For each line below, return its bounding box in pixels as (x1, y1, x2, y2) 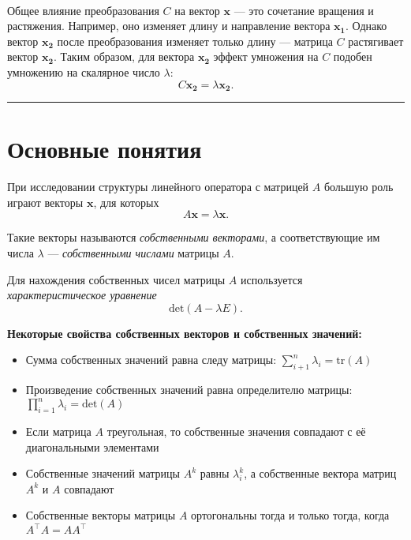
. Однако (345, 17, 387, 34)
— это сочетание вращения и (234, 2, 374, 18)
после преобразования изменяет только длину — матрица (57, 32, 333, 49)
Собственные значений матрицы (25, 465, 180, 482)
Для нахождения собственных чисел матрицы (7, 271, 226, 287)
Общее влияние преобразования (7, 2, 159, 18)
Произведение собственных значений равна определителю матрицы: (25, 381, 353, 398)
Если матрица (25, 422, 92, 439)
